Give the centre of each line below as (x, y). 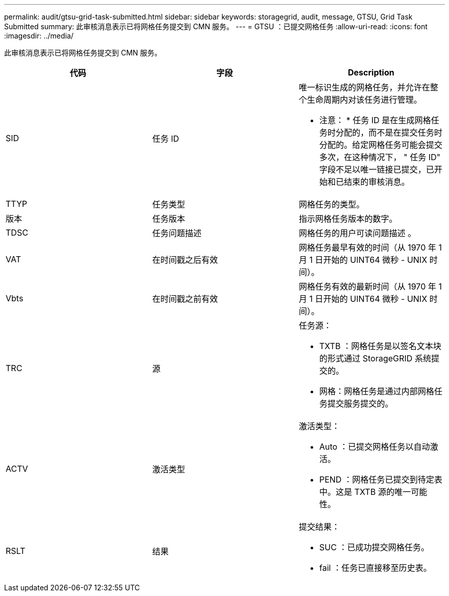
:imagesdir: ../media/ (39, 36)
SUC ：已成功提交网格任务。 (374, 547)
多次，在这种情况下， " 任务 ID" (380, 157)
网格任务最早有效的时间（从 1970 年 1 (370, 247)
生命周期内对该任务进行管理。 (364, 100)
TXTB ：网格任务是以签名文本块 (380, 346)
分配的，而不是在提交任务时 (389, 132)
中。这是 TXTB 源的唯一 (365, 492)
